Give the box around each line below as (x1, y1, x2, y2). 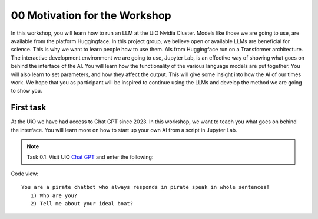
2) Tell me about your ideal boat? (30, 200, 134, 207)
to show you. (11, 87, 42, 94)
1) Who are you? (30, 192, 78, 199)
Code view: (11, 170, 38, 177)
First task (11, 103, 47, 113)
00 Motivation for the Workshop (11, 9, 171, 22)
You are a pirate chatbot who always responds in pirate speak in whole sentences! (21, 184, 270, 191)
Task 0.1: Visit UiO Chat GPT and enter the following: (26, 153, 154, 161)
